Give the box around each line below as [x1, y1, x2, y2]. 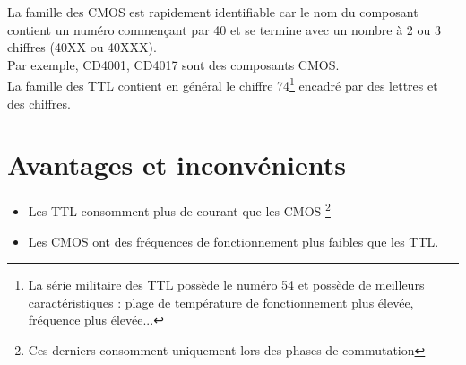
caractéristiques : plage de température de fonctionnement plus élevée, [28, 292, 414, 311]
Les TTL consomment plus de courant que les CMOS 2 [28, 199, 331, 220]
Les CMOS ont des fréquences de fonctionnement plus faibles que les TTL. [28, 231, 439, 250]
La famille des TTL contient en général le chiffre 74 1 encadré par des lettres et [7, 74, 438, 95]
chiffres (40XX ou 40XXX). [7, 38, 157, 56]
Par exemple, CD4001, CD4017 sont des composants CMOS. [7, 55, 340, 74]
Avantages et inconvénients [7, 146, 346, 183]
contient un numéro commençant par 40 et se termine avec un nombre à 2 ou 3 [7, 20, 441, 39]
